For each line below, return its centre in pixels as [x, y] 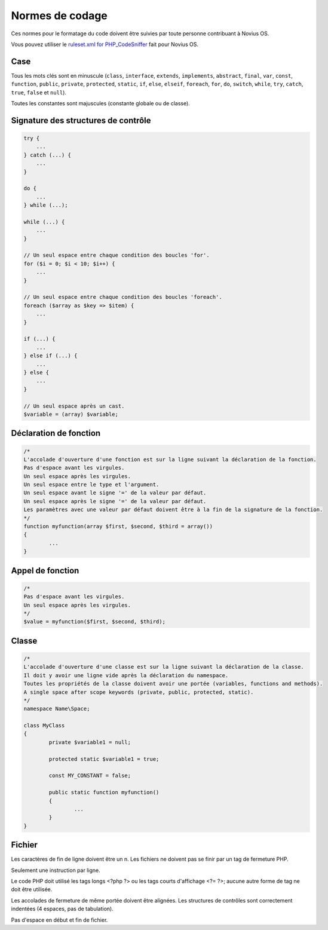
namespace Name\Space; [57, 709]
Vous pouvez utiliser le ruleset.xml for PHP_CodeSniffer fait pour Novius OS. [105, 44]
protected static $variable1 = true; [104, 759]
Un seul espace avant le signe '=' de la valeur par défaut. [115, 493]
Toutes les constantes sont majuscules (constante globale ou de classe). [101, 103]
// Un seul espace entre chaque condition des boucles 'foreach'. [123, 297]
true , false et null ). [39, 92]
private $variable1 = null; [90, 742]
